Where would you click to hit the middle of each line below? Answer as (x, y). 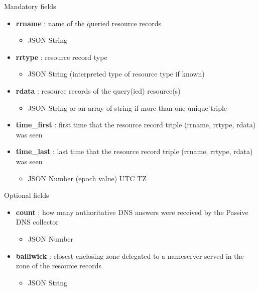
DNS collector (37, 222)
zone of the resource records (59, 266)
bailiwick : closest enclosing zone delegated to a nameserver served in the (130, 256)
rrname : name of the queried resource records (88, 23)
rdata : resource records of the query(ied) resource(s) (98, 90)
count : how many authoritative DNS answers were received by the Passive (132, 212)
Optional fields (27, 195)
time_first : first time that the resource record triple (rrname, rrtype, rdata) (136, 125)
